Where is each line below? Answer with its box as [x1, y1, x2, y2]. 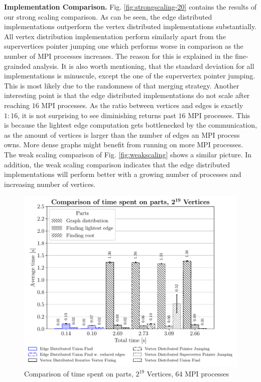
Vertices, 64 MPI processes [147, 368, 229, 379]
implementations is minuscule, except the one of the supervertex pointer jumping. [4, 70, 255, 81]
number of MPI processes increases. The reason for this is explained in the [4, 50, 233, 61]
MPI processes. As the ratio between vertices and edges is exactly [41, 100, 243, 110]
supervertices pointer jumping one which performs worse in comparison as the [4, 41, 243, 51]
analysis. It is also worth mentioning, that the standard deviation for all [33, 60, 254, 71]
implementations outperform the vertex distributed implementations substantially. [4, 21, 257, 32]
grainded [4, 60, 31, 71]
